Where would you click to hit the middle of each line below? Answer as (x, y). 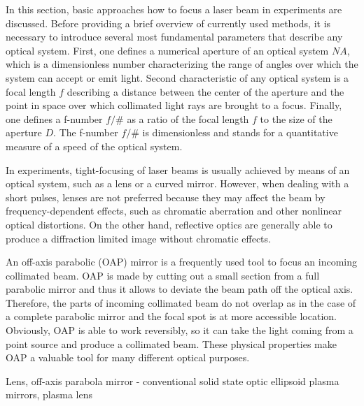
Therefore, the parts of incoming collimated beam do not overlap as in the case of (181, 302)
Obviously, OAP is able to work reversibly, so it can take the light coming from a (180, 330)
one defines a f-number (54, 118)
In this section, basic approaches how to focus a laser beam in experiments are (174, 9)
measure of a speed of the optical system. (94, 146)
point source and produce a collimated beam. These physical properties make (171, 343)
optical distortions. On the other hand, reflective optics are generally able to (169, 224)
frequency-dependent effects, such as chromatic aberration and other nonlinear (174, 211)
